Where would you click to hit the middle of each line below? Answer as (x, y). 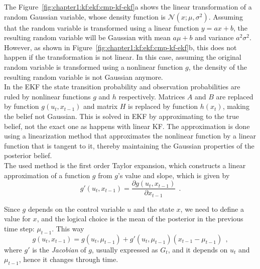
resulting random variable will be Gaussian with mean (87, 37)
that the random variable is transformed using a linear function (102, 27)
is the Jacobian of (59, 249)
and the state (154, 209)
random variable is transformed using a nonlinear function (94, 66)
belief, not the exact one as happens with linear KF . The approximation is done (127, 126)
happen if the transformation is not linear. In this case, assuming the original (123, 57)
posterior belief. (28, 155)
